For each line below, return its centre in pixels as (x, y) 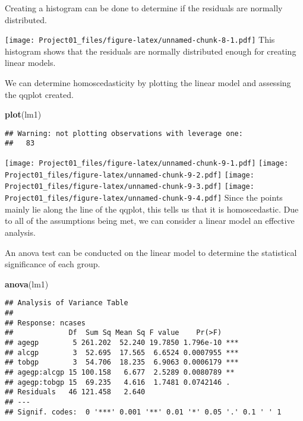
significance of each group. (53, 264)
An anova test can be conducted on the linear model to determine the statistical (151, 252)
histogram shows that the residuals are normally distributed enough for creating (151, 51)
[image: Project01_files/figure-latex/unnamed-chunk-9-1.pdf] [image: (147, 164)
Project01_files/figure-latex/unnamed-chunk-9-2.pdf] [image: (130, 175)
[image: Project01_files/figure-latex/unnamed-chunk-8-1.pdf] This (140, 39)
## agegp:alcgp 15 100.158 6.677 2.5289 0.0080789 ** (120, 372)
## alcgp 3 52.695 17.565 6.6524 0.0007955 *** (122, 352)
